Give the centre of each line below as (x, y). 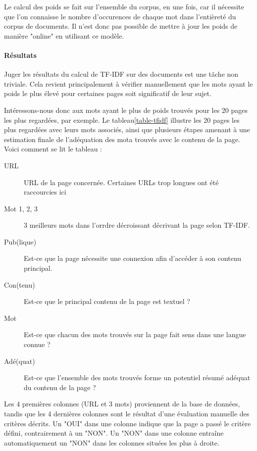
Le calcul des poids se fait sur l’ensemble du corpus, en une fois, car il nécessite (124, 6)
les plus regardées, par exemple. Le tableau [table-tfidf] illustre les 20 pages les (122, 120)
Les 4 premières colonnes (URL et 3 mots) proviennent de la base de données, (122, 404)
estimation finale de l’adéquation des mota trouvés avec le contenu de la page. (122, 139)
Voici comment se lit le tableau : (53, 149)
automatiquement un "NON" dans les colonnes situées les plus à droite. (112, 442)
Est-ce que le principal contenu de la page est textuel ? (107, 301)
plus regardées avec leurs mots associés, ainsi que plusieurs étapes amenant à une (127, 129)
